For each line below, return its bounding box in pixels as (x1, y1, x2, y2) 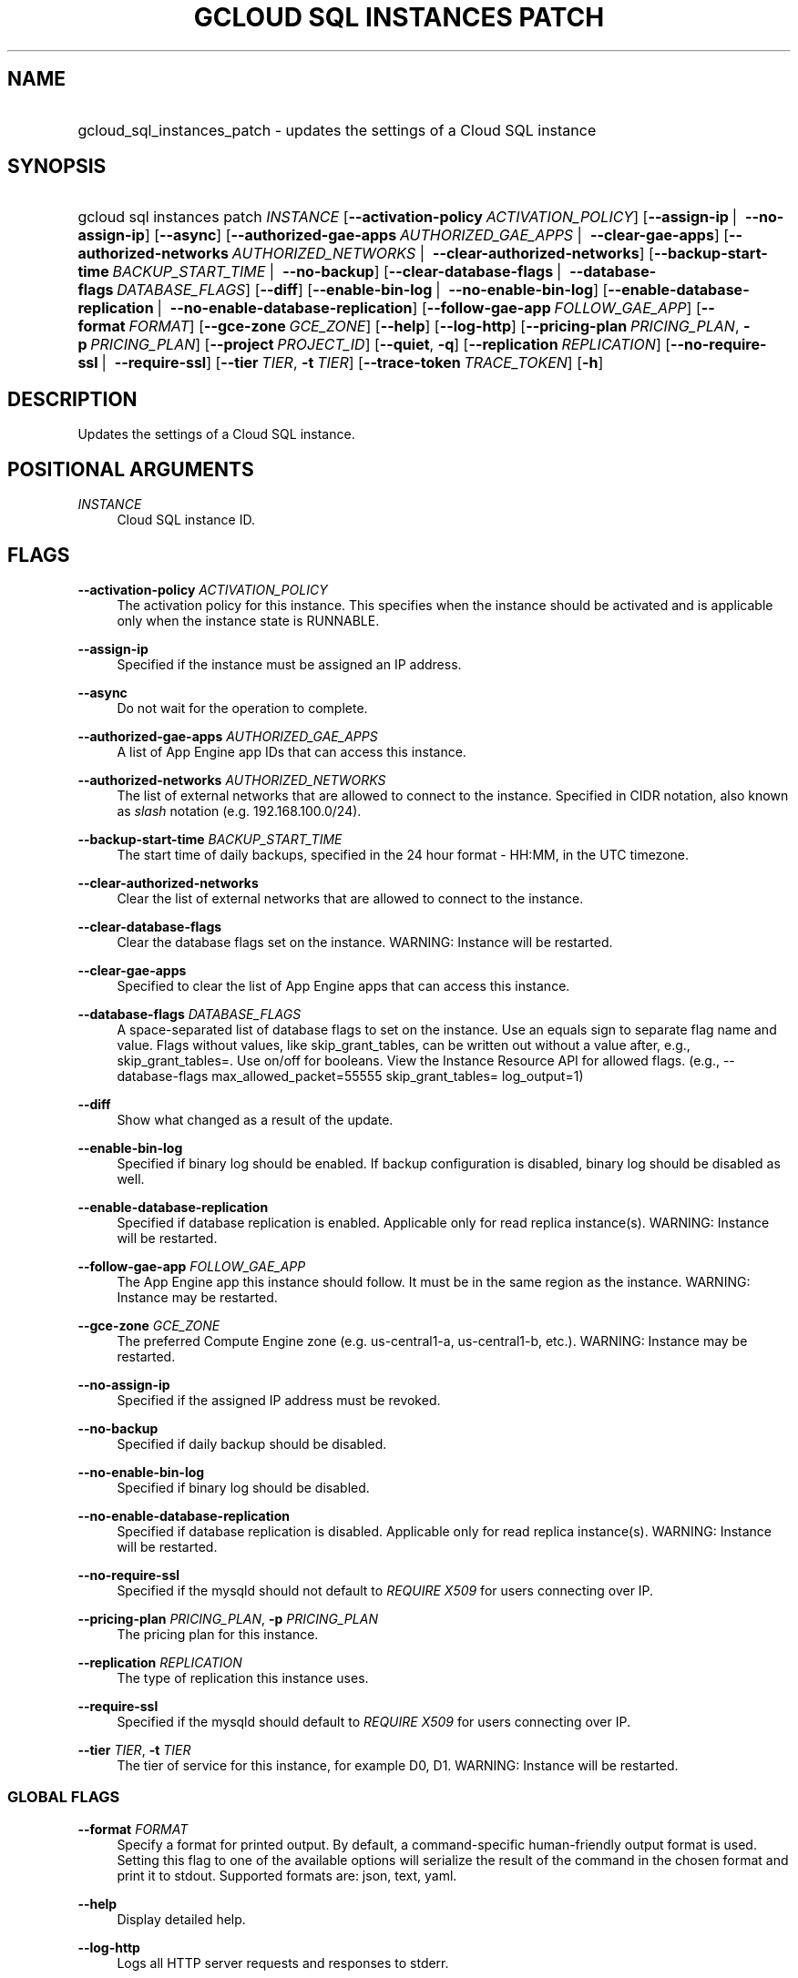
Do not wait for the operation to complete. (117, 699, 368, 716)
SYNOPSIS (7, 155, 107, 178)
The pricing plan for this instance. (117, 1626, 319, 1642)
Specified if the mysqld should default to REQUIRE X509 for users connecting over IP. (117, 1713, 630, 1729)
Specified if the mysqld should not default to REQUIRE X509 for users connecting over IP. (117, 1582, 654, 1598)
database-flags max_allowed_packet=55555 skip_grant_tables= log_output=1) (117, 1067, 584, 1084)
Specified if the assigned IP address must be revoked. (117, 1392, 441, 1408)
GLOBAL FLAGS (7, 1788, 120, 1807)
